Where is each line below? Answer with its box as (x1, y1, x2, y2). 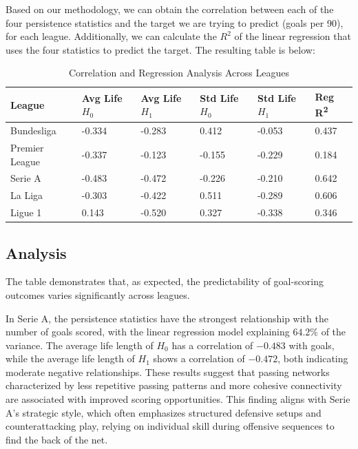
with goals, (288, 337, 335, 352)
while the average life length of (6, 351, 135, 366)
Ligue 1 (10, 205, 42, 220)
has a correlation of (171, 337, 253, 352)
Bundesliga (10, 123, 56, 138)
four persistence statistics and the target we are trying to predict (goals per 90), (6, 15, 344, 30)
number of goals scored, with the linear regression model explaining (6, 324, 290, 339)
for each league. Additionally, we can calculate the (6, 29, 217, 43)
